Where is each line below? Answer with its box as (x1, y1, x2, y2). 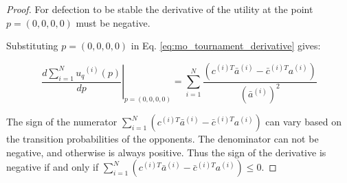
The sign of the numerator (6, 114, 117, 129)
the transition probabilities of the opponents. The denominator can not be (6, 132, 319, 146)
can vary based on (265, 114, 342, 129)
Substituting (6, 38, 58, 53)
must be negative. (76, 15, 150, 29)
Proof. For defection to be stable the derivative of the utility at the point (6, 2, 313, 16)
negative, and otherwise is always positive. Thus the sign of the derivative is (6, 145, 326, 159)
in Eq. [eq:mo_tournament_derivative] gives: (131, 38, 321, 53)
